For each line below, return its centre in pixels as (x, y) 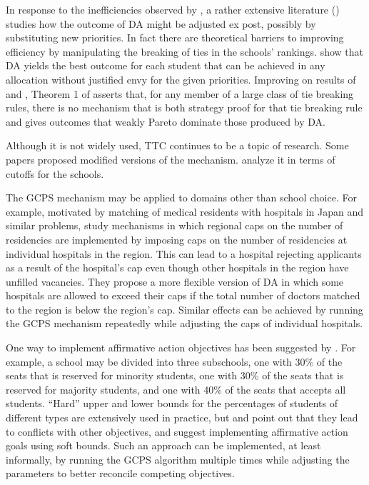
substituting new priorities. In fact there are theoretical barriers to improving (175, 37)
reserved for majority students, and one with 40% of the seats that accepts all (176, 389)
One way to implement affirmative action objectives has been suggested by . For (181, 347)
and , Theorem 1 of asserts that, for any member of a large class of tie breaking (180, 93)
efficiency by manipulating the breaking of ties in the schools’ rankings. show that (184, 51)
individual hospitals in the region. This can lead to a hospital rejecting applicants (184, 253)
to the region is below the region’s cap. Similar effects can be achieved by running (184, 309)
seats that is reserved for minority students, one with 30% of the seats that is (175, 375)
